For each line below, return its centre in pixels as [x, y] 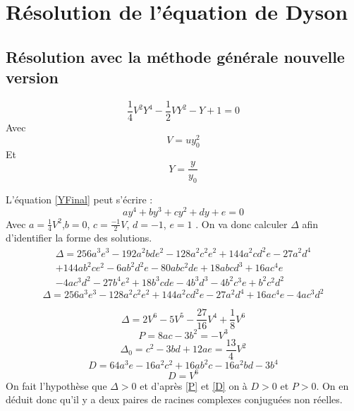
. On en [332, 385]
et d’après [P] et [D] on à [194, 385]
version [32, 77]
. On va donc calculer [242, 224]
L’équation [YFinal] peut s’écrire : [79, 199]
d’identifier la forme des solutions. [79, 238]
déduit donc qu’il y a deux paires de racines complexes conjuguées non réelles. [174, 399]
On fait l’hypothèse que [56, 385]
